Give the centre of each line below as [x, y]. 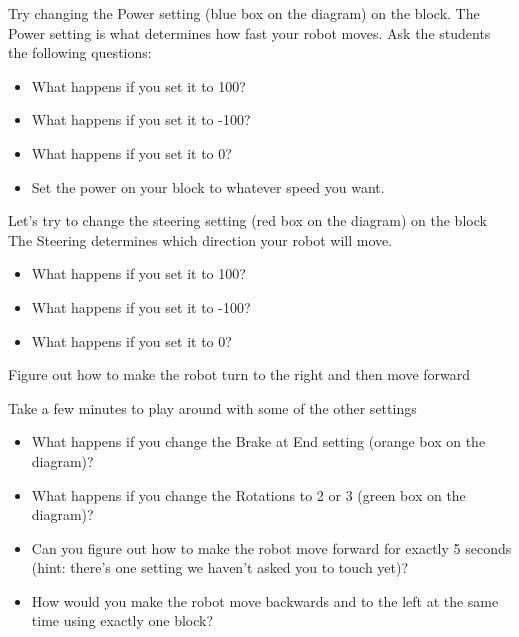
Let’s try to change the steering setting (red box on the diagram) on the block [247, 220]
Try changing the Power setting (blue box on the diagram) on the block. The [244, 13]
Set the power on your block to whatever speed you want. [208, 186]
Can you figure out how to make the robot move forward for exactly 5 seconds [271, 547]
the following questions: [80, 52]
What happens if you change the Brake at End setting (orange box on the [258, 441]
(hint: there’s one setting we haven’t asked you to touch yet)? [220, 567]
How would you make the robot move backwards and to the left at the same [265, 600]
